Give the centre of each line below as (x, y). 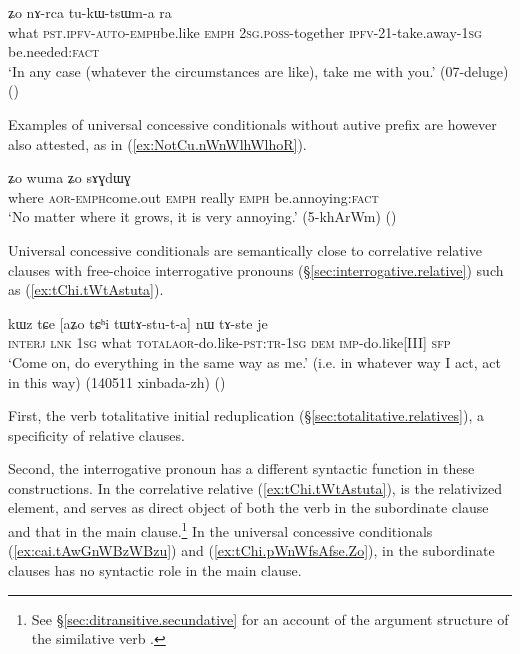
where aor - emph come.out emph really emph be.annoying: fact (193, 196)
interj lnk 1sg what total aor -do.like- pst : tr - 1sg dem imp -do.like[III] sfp (229, 342)
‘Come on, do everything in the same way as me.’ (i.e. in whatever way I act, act (254, 361)
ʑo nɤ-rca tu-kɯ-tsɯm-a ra (90, 12)
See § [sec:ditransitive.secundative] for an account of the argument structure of (270, 618)
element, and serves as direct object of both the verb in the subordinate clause (248, 507)
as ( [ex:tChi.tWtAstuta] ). (86, 289)
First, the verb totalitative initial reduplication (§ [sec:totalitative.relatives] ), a (246, 415)
